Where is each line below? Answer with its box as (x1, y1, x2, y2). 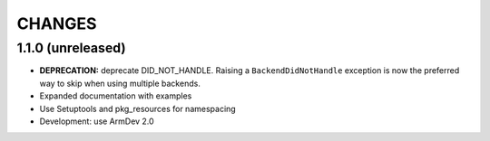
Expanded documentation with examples (39, 90, 192, 101)
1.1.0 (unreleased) (16, 40, 126, 56)
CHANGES (16, 14, 97, 33)
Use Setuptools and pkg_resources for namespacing (39, 103, 236, 114)
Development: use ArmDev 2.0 (39, 116, 154, 127)
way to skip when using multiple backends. (39, 78, 201, 89)
